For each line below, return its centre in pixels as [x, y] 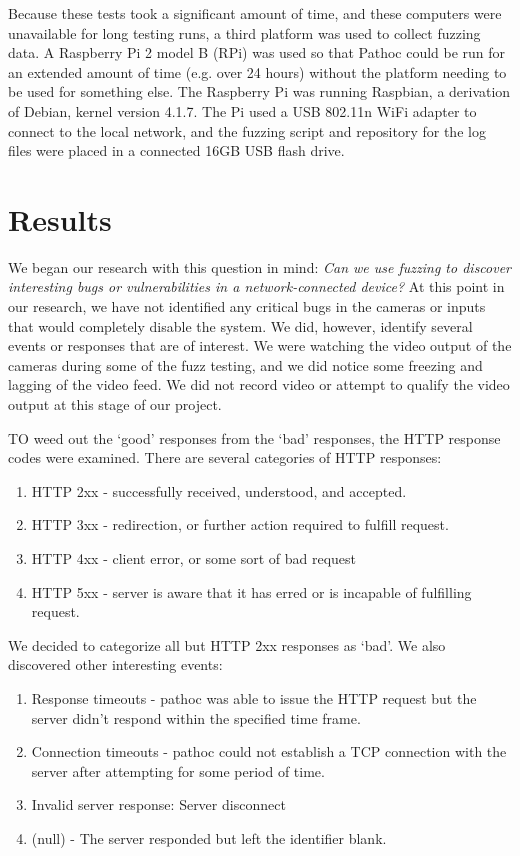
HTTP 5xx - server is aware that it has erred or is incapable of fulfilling [251, 591]
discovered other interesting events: [115, 664]
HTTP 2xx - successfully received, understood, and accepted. [219, 490]
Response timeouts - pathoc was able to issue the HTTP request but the [254, 697]
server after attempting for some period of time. [178, 770]
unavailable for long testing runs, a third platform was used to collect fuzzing [244, 32]
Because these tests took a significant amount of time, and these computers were [255, 13]
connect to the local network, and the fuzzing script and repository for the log [247, 130]
